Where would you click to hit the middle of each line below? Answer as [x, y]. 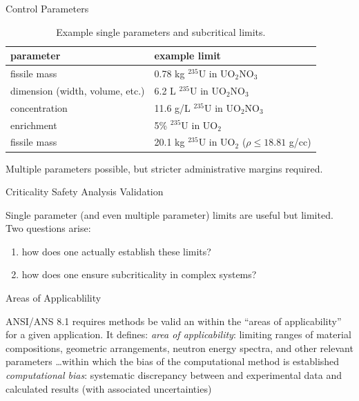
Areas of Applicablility [54, 298]
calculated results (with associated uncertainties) [109, 388]
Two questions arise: [48, 228]
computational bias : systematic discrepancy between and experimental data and [174, 375]
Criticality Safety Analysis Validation [85, 192]
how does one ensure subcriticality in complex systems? [139, 274]
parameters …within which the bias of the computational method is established [173, 361]
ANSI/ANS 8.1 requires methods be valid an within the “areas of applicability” [174, 321]
